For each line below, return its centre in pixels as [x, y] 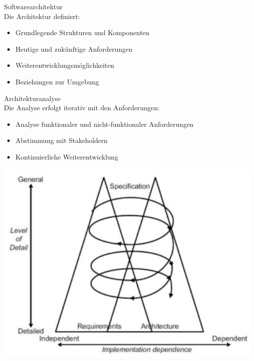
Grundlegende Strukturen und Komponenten [82, 32]
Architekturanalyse [32, 98]
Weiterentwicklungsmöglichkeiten [65, 65]
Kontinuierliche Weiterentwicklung [67, 156]
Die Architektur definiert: [42, 16]
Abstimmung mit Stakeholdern [62, 140]
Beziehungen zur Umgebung [57, 81]
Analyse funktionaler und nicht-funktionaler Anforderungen [105, 124]
